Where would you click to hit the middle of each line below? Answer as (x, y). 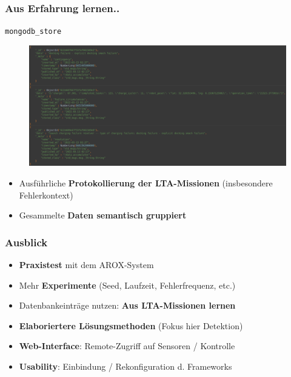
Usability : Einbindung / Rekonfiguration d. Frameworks (125, 366)
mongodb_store (33, 32)
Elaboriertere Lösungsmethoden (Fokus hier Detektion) (131, 325)
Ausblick (26, 242)
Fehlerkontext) (46, 195)
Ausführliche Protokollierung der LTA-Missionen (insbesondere (146, 183)
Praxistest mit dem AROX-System (86, 265)
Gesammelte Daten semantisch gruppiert (103, 215)
